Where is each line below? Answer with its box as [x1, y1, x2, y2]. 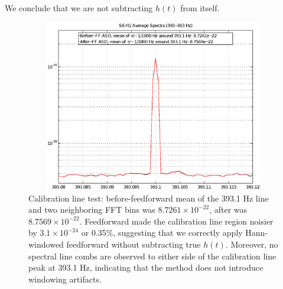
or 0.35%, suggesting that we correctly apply [81, 226, 243, 239]
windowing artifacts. [28, 272, 102, 285]
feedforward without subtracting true [66, 238, 201, 251]
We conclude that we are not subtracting [5, 2, 153, 14]
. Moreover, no [225, 238, 278, 251]
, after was [209, 203, 248, 216]
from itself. [180, 2, 220, 14]
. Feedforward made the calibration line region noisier [79, 215, 274, 227]
